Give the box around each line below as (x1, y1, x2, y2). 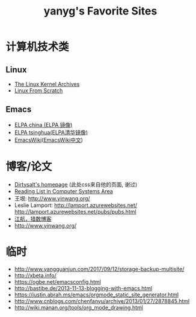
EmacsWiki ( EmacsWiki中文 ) (14, 136, 84, 143)
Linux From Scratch (14, 87, 63, 94)
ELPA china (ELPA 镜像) (14, 121, 73, 128)
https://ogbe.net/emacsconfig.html (14, 278, 102, 285)
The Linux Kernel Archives (14, 80, 80, 88)
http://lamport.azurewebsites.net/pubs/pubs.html (14, 208, 136, 215)
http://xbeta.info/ (14, 272, 57, 279)
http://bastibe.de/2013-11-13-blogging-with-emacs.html (14, 284, 153, 292)
